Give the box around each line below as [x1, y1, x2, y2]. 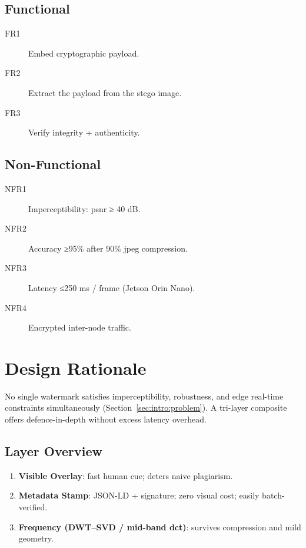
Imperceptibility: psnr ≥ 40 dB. [28, 202, 141, 214]
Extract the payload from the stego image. [28, 86, 182, 98]
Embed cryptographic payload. [28, 47, 139, 59]
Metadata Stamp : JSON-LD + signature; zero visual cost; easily [18, 489, 260, 501]
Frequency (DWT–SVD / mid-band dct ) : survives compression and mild [18, 520, 301, 533]
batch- [262, 489, 285, 501]
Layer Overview [5, 442, 102, 460]
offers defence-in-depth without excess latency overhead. [5, 413, 207, 425]
